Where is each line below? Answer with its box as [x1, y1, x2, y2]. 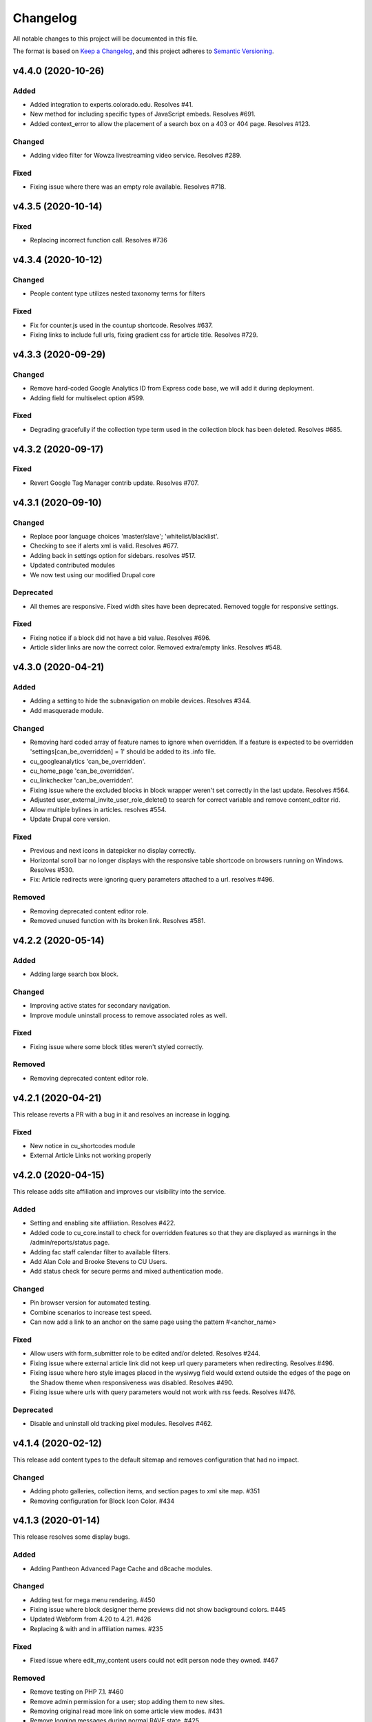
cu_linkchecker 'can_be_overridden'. [30, 776, 134, 785]
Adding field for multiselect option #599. [30, 393, 145, 402]
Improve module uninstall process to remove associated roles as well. [30, 1011, 227, 1019]
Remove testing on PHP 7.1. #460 [30, 1688, 124, 1696]
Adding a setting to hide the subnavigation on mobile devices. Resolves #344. [30, 696, 251, 705]
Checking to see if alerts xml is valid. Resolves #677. [30, 541, 179, 550]
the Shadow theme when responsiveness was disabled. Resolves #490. [30, 1378, 234, 1387]
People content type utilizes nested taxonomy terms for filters [30, 289, 206, 298]
